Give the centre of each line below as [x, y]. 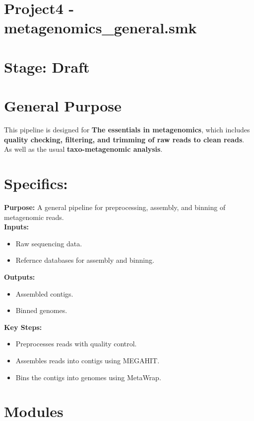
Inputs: [17, 227]
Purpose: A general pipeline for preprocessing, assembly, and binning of [115, 207]
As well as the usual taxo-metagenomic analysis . [83, 149]
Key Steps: [23, 327]
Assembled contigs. [44, 293]
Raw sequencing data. [49, 243]
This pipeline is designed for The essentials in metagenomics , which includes [127, 130]
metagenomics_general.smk [100, 28]
